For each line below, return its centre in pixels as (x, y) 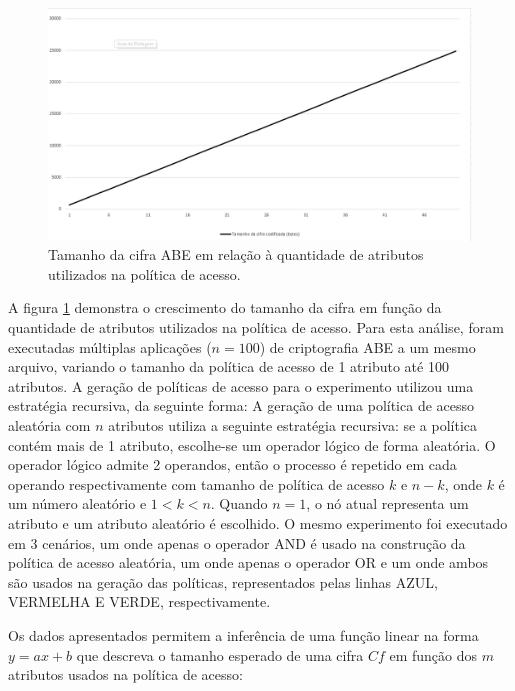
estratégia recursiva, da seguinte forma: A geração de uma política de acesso (241, 405)
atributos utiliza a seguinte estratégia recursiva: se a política (293, 425)
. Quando (239, 503)
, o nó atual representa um (387, 503)
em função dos (433, 654)
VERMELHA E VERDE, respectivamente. (139, 601)
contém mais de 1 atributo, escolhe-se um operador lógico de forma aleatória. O (252, 444)
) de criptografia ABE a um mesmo (367, 346)
